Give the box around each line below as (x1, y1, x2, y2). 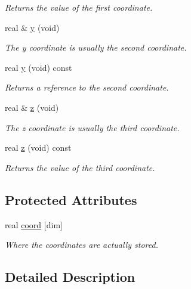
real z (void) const (5, 141, 72, 154)
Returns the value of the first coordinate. (5, 1, 153, 13)
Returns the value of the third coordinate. (5, 161, 155, 173)
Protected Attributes (5, 190, 137, 209)
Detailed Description (5, 268, 135, 286)
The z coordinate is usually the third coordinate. (5, 121, 180, 133)
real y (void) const (5, 61, 72, 73)
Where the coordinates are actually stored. (5, 238, 158, 251)
